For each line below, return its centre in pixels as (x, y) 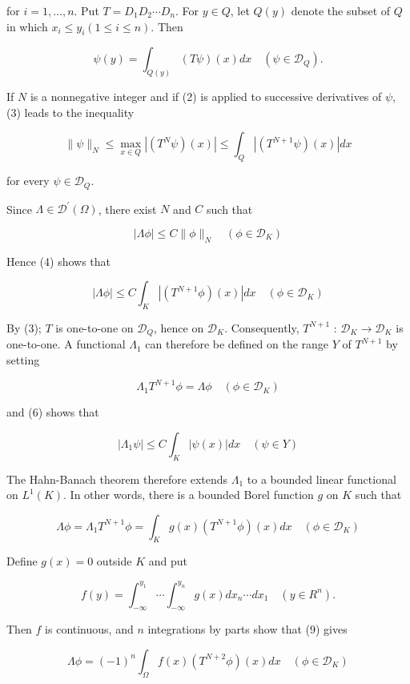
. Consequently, (262, 327)
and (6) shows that (53, 412)
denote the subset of (341, 10)
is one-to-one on (94, 327)
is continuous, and (89, 629)
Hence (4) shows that (59, 261)
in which (27, 26)
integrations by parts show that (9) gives (247, 629)
